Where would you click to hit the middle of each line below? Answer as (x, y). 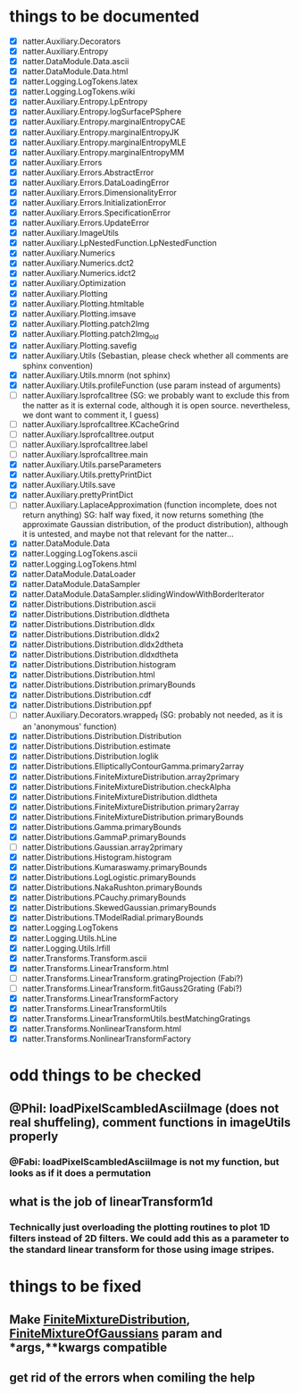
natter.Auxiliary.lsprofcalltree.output (88, 434)
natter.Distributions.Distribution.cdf (87, 695)
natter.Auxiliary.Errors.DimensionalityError (99, 192)
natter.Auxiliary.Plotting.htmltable (83, 303)
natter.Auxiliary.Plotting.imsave (79, 314)
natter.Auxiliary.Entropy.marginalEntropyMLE (104, 142)
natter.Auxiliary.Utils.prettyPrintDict (87, 474)
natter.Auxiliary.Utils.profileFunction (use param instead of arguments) (151, 385)
